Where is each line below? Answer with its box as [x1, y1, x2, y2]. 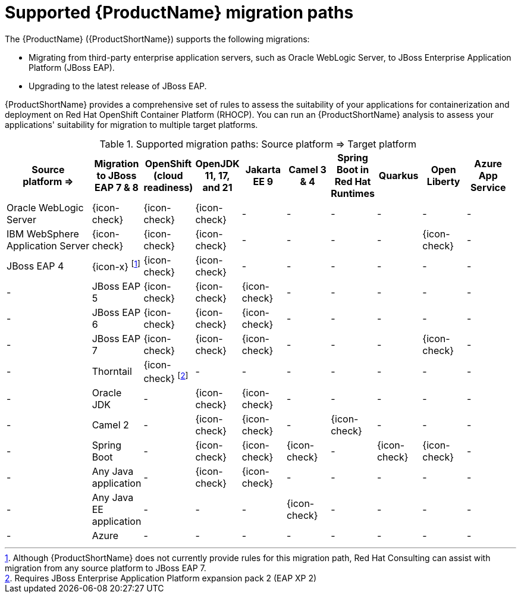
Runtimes [331, 187, 375, 199]
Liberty [426, 175, 460, 187]
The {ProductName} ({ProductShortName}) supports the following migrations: [5, 33, 310, 44]
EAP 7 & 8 [95, 181, 139, 193]
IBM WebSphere [7, 227, 79, 240]
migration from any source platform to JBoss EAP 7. [5, 563, 206, 574]
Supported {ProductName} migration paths [5, 2, 354, 23]
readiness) [143, 181, 193, 193]
